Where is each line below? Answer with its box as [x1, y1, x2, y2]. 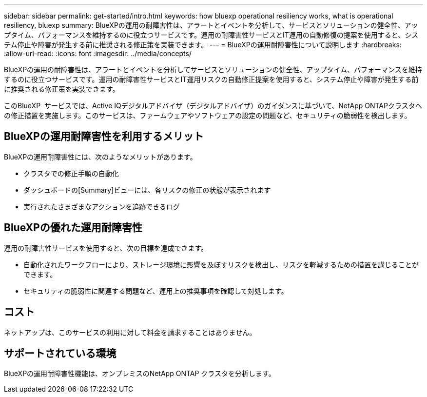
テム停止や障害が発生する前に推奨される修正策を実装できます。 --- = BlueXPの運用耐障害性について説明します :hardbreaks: [4, 40, 402, 49]
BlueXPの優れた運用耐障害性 [4, 221, 142, 234]
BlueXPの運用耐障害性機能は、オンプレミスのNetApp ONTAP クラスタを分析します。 [4, 369, 275, 378]
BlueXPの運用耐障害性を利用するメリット [4, 130, 204, 143]
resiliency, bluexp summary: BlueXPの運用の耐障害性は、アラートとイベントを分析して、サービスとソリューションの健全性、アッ [4, 21, 418, 29]
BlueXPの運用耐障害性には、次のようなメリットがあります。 [4, 152, 197, 161]
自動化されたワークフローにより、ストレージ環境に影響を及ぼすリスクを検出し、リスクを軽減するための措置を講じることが [23, 260, 419, 269]
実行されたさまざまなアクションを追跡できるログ [23, 202, 180, 211]
